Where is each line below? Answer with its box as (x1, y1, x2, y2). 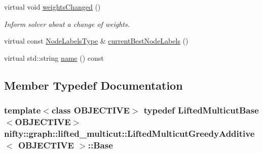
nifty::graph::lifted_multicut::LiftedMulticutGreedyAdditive (4, 127, 255, 139)
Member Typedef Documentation (4, 77, 183, 93)
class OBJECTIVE (51, 104, 130, 117)
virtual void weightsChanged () (4, 2, 101, 12)
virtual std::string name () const (4, 52, 104, 63)
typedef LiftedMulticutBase (143, 104, 259, 117)
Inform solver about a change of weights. (4, 18, 130, 29)
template (4, 104, 41, 117)
